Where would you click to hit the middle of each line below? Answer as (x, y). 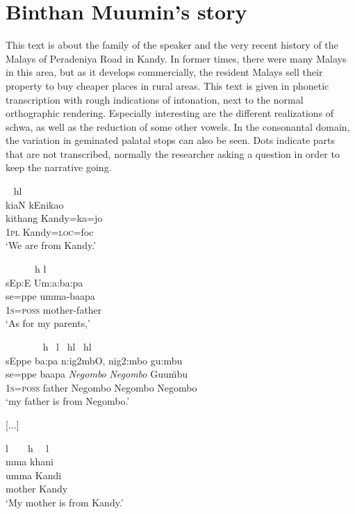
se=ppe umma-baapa (50, 296)
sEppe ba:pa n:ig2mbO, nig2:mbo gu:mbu (94, 360)
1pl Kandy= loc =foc (50, 231)
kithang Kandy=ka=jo (54, 218)
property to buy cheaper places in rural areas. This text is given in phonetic (167, 85)
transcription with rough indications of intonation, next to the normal (155, 99)
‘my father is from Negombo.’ (68, 401)
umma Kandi (34, 475)
